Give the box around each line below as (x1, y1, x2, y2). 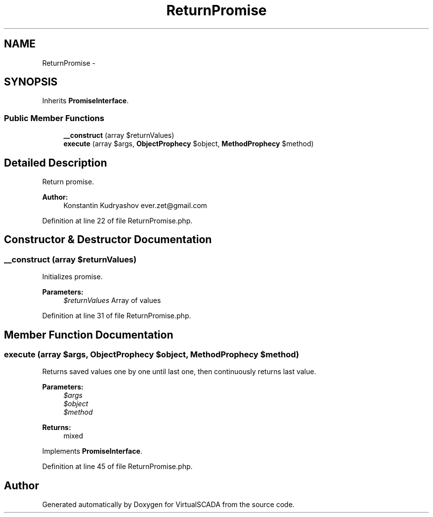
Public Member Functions (4, 113, 104, 123)
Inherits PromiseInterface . (42, 96, 129, 105)
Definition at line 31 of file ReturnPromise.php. (42, 311, 191, 320)
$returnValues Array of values (63, 296, 161, 305)
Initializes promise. (42, 272, 103, 281)
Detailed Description (4, 156, 107, 169)
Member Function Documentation (4, 328, 173, 341)
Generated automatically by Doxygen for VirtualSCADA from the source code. (42, 500, 295, 509)
